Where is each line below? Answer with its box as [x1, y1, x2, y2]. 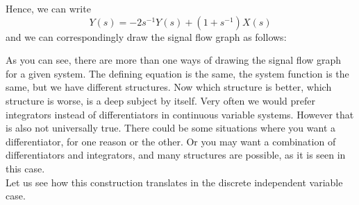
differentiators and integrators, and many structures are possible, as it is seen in [6, 148, 346, 162]
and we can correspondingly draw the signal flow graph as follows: [6, 29, 287, 44]
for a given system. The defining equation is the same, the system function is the [6, 66, 349, 80]
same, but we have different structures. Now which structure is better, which [6, 80, 332, 94]
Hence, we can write [6, 1, 91, 15]
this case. [6, 161, 45, 175]
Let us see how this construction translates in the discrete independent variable [6, 175, 343, 189]
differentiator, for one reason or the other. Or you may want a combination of [6, 134, 336, 148]
